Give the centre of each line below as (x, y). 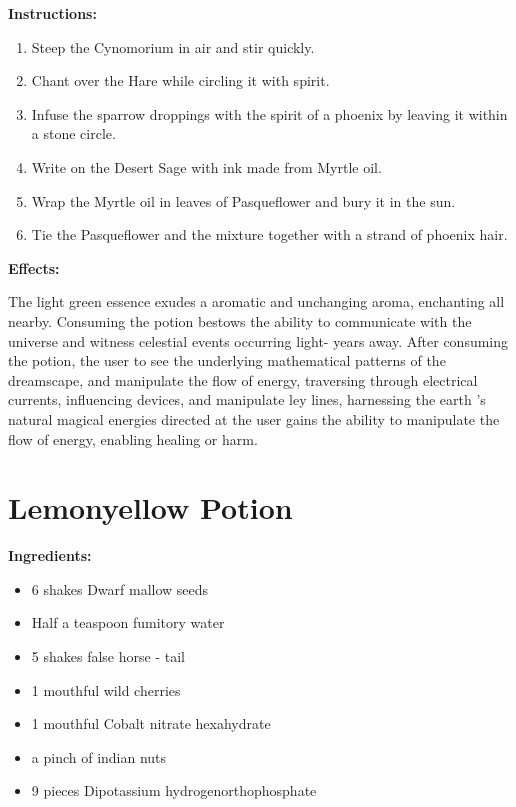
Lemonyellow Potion (150, 507)
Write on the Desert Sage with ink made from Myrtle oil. (206, 166)
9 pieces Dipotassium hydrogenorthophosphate (174, 790)
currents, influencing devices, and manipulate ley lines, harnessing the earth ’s (247, 399)
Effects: (34, 267)
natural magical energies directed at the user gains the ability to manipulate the (254, 418)
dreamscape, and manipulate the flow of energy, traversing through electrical (243, 379)
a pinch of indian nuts (99, 756)
